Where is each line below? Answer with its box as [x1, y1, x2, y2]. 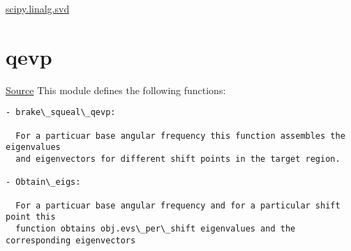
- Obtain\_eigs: [6, 177, 81, 188]
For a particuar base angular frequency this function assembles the [15, 130, 345, 141]
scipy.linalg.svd [6, 1, 70, 15]
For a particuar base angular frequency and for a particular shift [15, 200, 341, 211]
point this [6, 212, 56, 222]
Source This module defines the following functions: [6, 82, 226, 97]
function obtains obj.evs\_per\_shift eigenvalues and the [15, 223, 296, 234]
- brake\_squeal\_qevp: [6, 107, 116, 118]
